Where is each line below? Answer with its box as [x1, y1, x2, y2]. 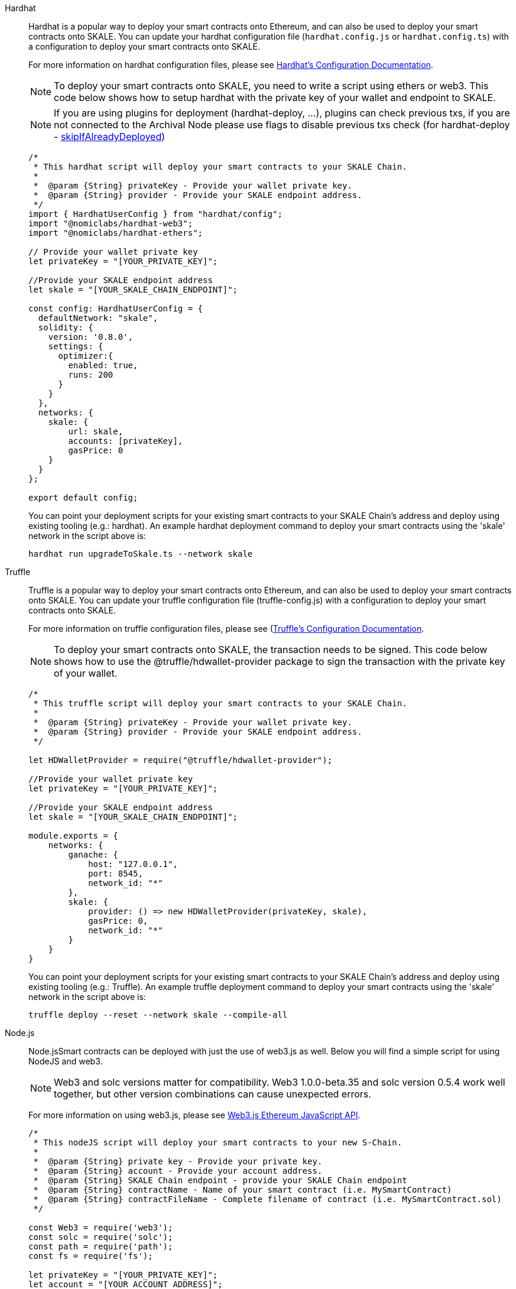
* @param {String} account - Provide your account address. [33, 1166, 323, 1176]
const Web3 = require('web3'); [28, 1223, 173, 1232]
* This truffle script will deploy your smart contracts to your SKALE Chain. [33, 699, 407, 708]
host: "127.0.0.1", [88, 859, 178, 869]
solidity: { [38, 323, 93, 332]
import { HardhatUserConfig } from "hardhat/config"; [28, 209, 283, 219]
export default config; [28, 493, 138, 502]
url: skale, [68, 427, 124, 436]
